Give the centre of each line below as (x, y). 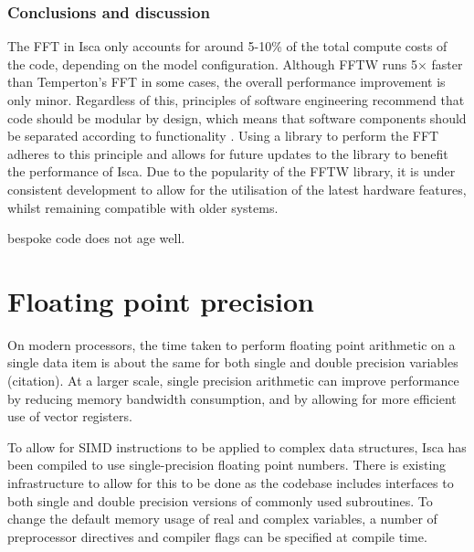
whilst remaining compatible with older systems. (143, 207)
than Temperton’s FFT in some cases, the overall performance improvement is (226, 82)
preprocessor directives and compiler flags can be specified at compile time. (217, 536)
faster (447, 64)
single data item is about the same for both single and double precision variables (233, 362)
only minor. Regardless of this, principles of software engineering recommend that (236, 100)
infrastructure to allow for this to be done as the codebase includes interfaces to (231, 483)
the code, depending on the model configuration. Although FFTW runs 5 (212, 64)
